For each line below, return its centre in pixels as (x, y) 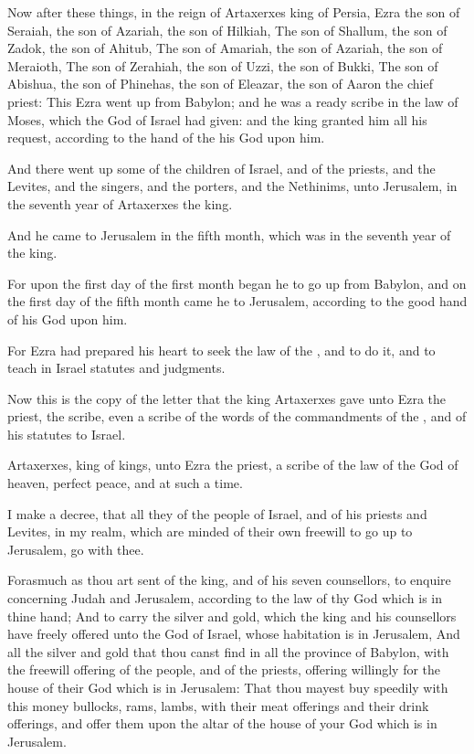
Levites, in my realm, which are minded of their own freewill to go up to (210, 531)
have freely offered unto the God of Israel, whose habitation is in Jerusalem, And (234, 634)
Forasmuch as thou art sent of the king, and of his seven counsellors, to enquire (229, 580)
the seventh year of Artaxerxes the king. (120, 203)
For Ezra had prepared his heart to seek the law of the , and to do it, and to (221, 350)
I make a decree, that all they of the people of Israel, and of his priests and (217, 513)
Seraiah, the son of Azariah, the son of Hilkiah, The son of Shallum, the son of (227, 30)
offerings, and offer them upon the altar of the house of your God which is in (222, 723)
